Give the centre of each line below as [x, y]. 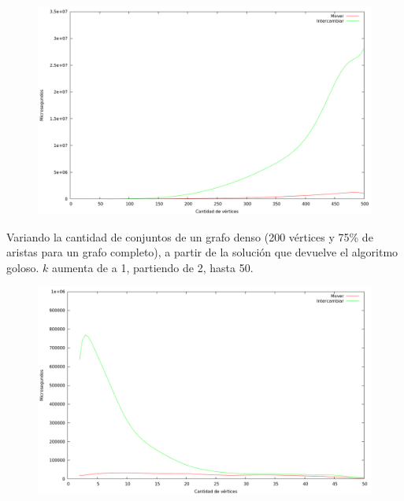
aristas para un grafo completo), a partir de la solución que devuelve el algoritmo [202, 252]
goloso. [23, 267]
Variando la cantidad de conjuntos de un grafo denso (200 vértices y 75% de [190, 236]
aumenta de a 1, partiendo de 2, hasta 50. [152, 267]
